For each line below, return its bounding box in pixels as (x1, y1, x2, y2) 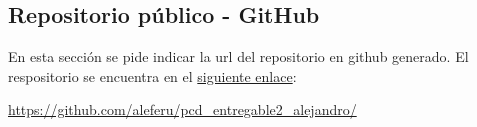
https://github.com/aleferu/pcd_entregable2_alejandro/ (8, 99, 357, 120)
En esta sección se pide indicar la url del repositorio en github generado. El (8, 46, 469, 67)
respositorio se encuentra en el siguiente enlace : (8, 65, 297, 86)
